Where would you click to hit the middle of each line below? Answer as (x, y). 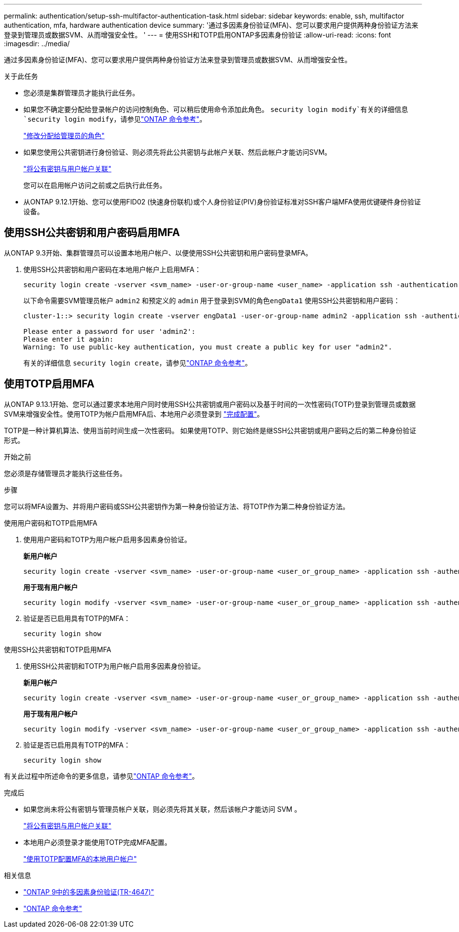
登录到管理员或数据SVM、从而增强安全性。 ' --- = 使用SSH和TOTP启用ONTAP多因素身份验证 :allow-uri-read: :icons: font (198, 35)
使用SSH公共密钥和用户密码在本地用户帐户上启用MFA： (112, 269)
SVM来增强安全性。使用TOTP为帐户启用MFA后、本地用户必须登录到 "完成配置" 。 (134, 414)
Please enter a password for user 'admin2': (110, 331)
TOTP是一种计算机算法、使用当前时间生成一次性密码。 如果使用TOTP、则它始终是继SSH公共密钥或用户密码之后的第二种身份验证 (210, 430)
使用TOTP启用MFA (49, 384)
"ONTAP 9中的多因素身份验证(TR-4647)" (89, 892)
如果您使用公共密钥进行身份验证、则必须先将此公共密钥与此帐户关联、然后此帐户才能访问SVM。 (177, 152)
